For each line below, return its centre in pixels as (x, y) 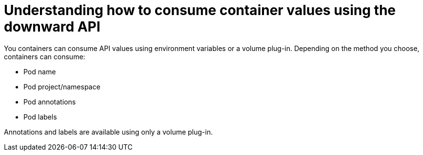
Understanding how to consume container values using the (200, 10)
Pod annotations (50, 102)
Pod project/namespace (62, 86)
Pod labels (40, 117)
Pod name (40, 71)
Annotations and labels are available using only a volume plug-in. (109, 132)
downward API (52, 27)
